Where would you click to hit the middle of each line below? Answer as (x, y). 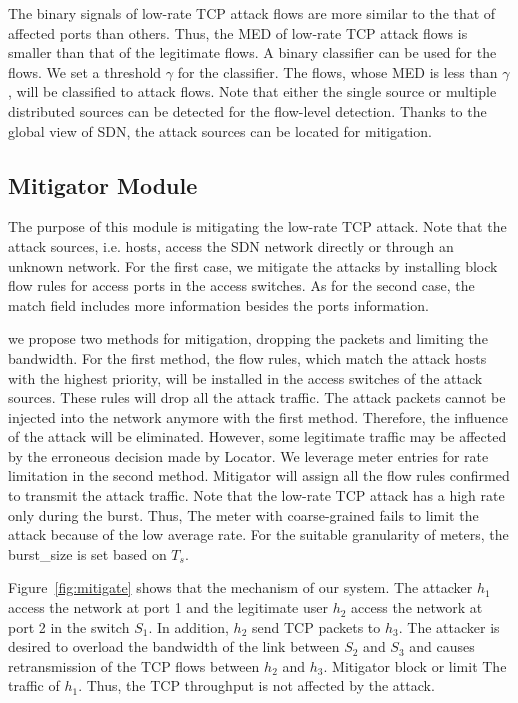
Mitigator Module (103, 184)
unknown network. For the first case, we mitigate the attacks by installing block (253, 265)
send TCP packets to (316, 626)
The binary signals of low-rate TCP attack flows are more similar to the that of (252, 13)
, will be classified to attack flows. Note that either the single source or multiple (252, 91)
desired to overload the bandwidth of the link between (174, 646)
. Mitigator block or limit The (415, 665)
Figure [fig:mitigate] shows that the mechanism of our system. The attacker (240, 587)
